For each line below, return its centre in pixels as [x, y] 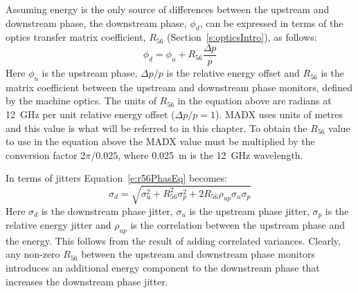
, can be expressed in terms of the [271, 22]
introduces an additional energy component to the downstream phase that [163, 267]
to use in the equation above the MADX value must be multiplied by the [160, 141]
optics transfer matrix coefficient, [76, 37]
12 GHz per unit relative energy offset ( [90, 114]
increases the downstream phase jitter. [87, 281]
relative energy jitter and [59, 225]
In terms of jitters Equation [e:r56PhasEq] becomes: [116, 178]
